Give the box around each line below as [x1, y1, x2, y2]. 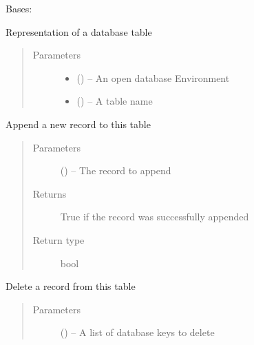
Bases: [6, 1, 32, 15]
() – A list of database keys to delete [60, 325, 215, 339]
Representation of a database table [6, 24, 152, 39]
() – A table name [76, 94, 153, 108]
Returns [32, 186, 67, 200]
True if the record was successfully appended [60, 209, 249, 224]
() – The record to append [60, 163, 171, 178]
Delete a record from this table [6, 279, 136, 293]
